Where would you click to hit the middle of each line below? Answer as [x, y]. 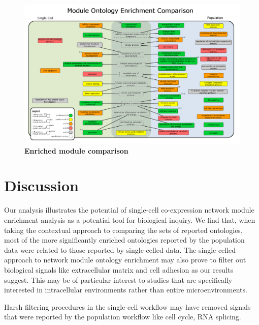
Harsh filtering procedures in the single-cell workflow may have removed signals [127, 306]
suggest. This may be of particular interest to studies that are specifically [118, 279]
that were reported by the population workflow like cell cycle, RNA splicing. [123, 317]
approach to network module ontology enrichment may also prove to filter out [125, 260]
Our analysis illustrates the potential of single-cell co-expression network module [129, 210]
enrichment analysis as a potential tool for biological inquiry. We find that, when [130, 220]
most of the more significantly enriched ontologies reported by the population [124, 240]
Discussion [41, 185]
